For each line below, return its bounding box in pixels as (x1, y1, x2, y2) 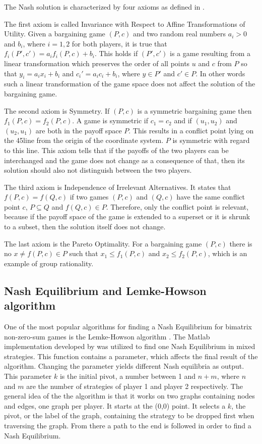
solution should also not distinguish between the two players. (4, 165, 192, 175)
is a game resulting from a (170, 48, 251, 59)
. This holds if (94, 48, 138, 59)
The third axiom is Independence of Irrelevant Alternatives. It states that (4, 181, 231, 192)
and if (174, 115, 192, 126)
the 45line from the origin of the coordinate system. (4, 135, 164, 145)
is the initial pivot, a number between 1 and (59, 371, 196, 381)
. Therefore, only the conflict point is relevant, (106, 201, 249, 212)
